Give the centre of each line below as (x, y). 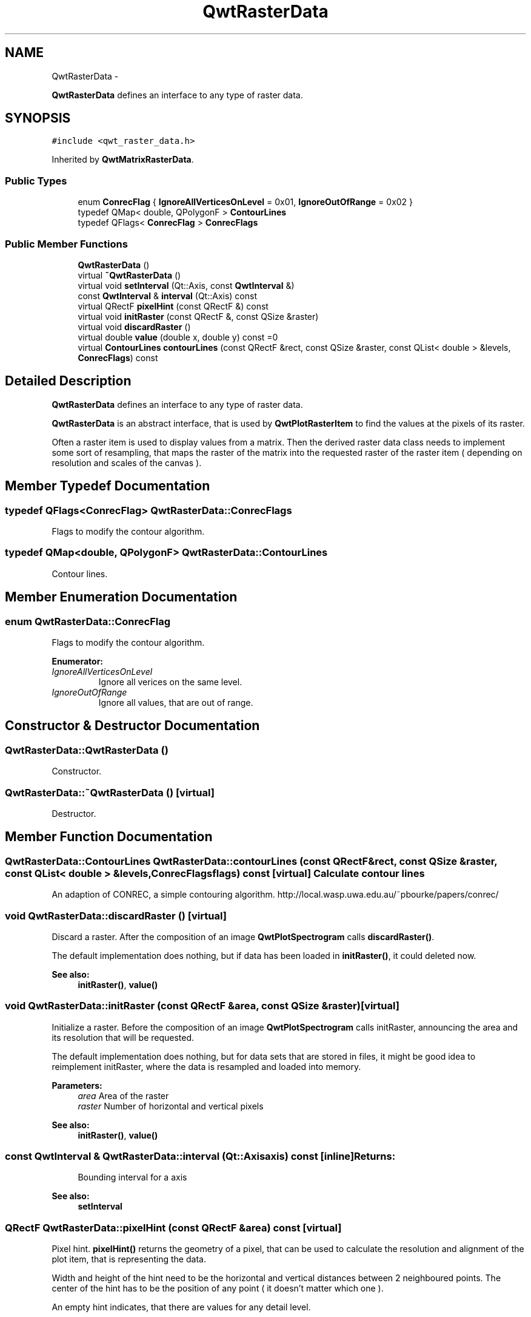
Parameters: (77, 1085)
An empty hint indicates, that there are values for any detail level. (181, 1307)
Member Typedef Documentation (108, 486)
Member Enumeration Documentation (121, 597)
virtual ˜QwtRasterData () (129, 275)
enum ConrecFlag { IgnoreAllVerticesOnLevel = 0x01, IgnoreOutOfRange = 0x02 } (245, 202)
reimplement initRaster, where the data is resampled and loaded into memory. (206, 1066)
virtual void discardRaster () (134, 327)
